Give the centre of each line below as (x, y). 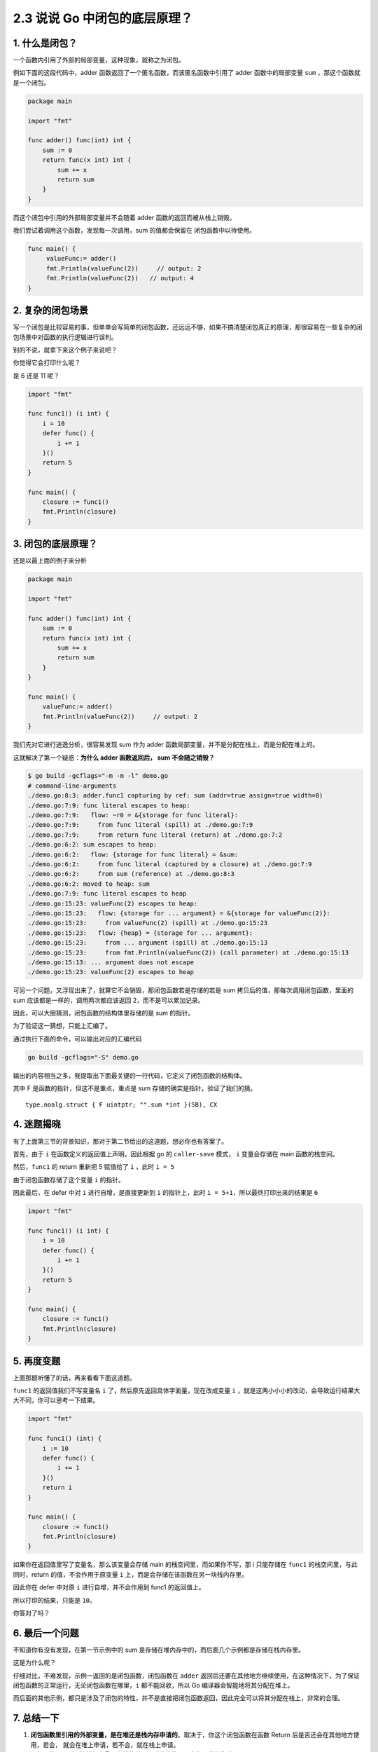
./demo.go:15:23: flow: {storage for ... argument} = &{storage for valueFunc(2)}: (179, 913)
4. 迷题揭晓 (37, 1124)
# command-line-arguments (72, 786)
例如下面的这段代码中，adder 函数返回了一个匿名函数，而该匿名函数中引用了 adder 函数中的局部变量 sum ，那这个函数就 (187, 73)
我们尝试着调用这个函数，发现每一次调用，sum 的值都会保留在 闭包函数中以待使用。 (134, 231)
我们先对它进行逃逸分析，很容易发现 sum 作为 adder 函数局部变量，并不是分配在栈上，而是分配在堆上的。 (166, 745)
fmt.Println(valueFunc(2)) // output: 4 (120, 278)
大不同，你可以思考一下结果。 (56, 1400)
